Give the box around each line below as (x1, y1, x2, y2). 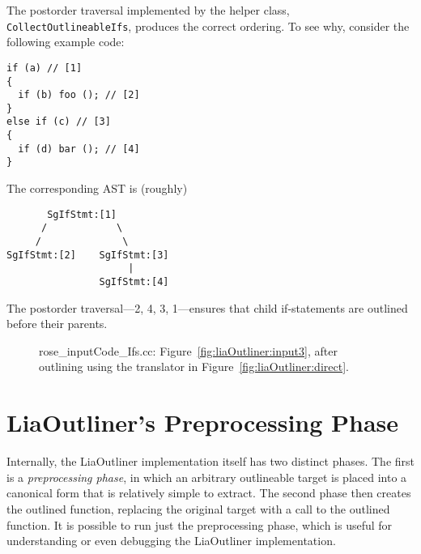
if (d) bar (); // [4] (18, 143, 140, 155)
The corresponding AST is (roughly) (6, 180, 188, 197)
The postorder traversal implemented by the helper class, (6, 2, 290, 18)
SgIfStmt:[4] (99, 275, 169, 288)
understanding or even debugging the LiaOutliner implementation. (6, 532, 336, 549)
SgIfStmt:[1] (47, 208, 117, 220)
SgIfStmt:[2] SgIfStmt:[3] (6, 249, 169, 261)
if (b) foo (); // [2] (18, 89, 140, 101)
